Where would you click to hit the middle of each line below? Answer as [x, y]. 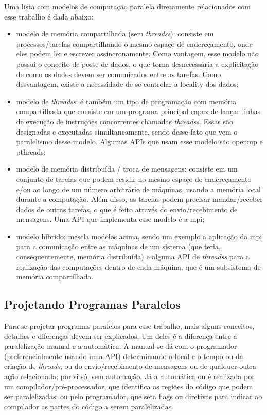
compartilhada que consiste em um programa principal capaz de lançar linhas [138, 111]
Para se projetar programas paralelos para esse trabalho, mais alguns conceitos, [129, 326]
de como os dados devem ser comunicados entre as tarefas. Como [119, 74]
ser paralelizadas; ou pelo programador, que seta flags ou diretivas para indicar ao [133, 396]
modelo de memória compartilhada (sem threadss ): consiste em [115, 34]
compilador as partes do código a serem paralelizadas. [89, 406]
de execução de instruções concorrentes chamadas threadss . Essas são [124, 121]
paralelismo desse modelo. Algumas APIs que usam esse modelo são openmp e [139, 142]
